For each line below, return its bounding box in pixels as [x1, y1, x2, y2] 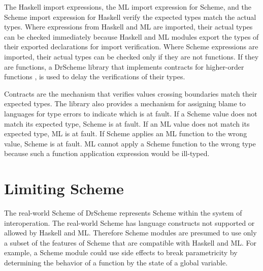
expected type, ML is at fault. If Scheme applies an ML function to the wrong [4, 128, 247, 139]
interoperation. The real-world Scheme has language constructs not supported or [4, 217, 255, 228]
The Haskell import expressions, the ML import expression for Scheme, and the [4, 2, 251, 12]
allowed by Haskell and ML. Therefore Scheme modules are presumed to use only [4, 227, 257, 238]
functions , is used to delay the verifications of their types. [4, 71, 185, 82]
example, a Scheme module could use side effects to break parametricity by [4, 247, 238, 258]
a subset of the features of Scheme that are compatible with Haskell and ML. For [4, 237, 257, 248]
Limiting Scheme [4, 178, 124, 199]
